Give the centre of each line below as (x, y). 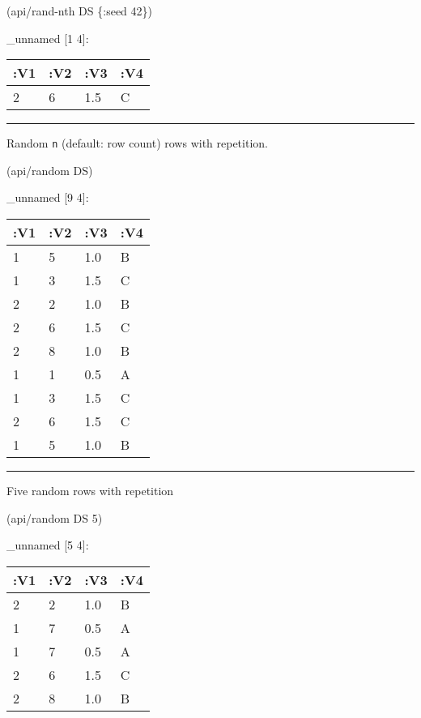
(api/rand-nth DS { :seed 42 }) (80, 11)
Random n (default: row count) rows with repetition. (137, 143)
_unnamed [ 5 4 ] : (48, 545)
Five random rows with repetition (90, 491)
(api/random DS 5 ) (55, 517)
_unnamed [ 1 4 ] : (48, 38)
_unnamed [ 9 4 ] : (48, 197)
